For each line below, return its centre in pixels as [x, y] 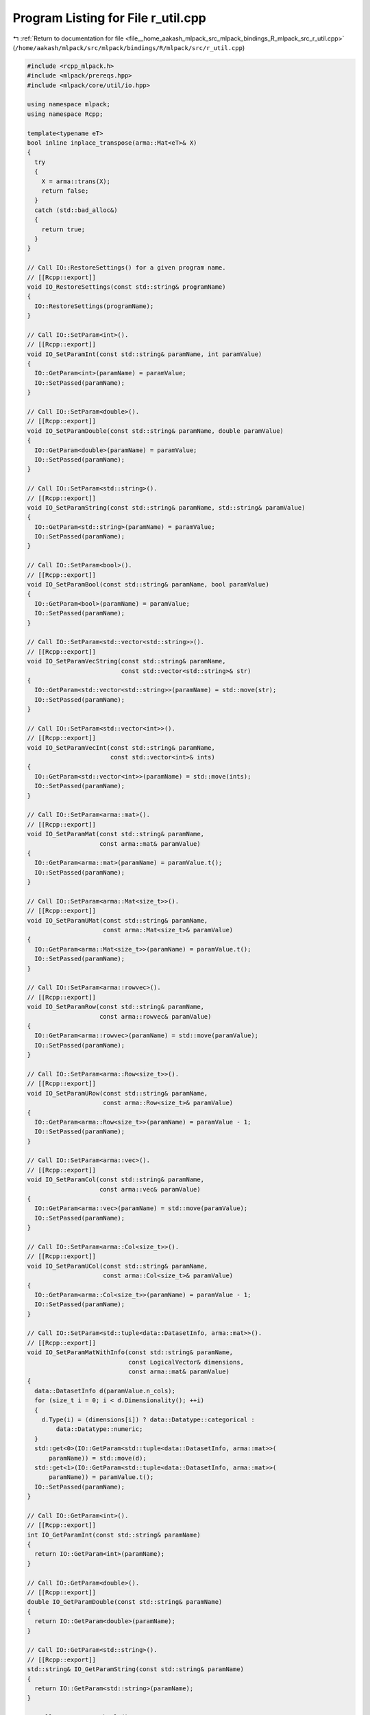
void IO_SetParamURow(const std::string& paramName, [118, 1093]
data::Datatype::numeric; [99, 1429]
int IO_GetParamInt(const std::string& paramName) [114, 1535]
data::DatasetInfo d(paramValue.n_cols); [105, 1391]
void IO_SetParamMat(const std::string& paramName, [116, 834]
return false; [65, 191]
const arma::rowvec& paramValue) [156, 1016]
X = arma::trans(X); [76, 181]
